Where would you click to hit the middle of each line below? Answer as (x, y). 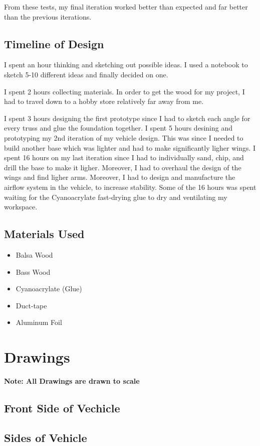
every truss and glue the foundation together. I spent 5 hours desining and (118, 128)
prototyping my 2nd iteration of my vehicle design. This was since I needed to (124, 137)
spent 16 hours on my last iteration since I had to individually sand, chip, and (124, 157)
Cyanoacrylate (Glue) (49, 289)
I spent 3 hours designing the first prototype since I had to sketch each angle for (127, 118)
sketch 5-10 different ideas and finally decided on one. (86, 74)
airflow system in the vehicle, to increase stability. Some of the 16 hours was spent (130, 187)
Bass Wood (33, 271)
